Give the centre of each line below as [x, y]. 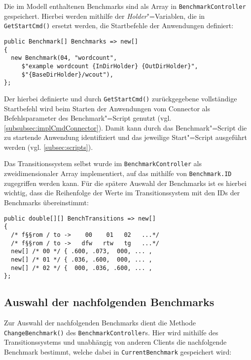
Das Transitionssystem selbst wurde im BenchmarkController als [103, 163]
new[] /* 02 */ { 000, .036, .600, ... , [82, 268]
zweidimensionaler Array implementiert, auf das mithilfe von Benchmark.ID [118, 173]
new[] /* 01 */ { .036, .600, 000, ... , [82, 259]
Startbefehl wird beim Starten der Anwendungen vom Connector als [107, 108]
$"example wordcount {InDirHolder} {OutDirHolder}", [110, 66]
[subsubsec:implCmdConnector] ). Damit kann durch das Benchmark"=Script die [125, 127]
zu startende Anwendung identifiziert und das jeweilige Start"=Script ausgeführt [125, 137]
